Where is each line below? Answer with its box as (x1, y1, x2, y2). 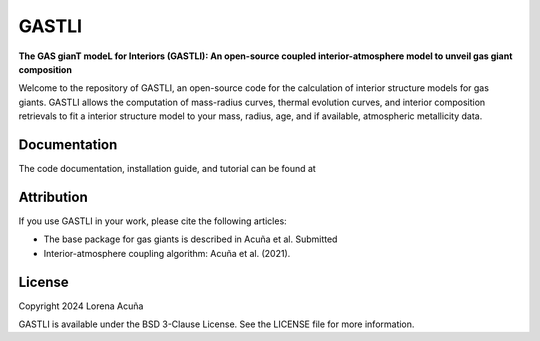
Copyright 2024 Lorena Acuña (18, 300, 144, 312)
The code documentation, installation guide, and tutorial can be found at (18, 163, 317, 175)
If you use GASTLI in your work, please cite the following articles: (18, 215, 287, 227)
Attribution (18, 188, 89, 205)
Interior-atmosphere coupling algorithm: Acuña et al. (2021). (43, 247, 291, 259)
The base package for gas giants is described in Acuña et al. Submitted (43, 233, 338, 245)
